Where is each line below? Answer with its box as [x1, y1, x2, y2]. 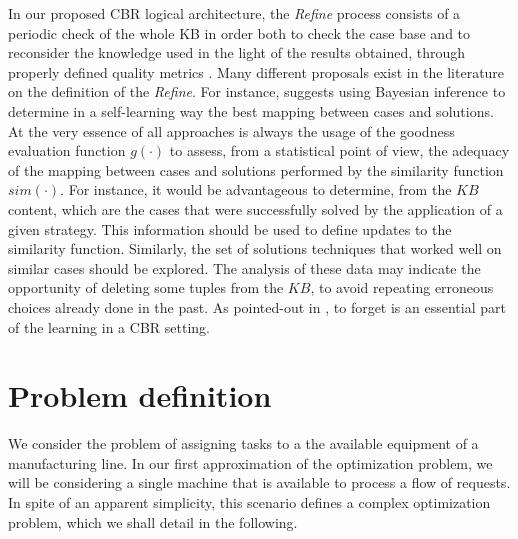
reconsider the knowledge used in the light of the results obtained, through [8, 42, 466, 63]
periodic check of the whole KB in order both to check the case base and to [8, 22, 471, 43]
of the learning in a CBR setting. [8, 316, 210, 337]
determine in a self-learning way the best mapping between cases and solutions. [8, 100, 494, 121]
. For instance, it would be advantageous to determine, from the [60, 179, 452, 200]
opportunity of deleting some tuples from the [8, 277, 284, 298]
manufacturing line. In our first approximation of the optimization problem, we [8, 452, 493, 473]
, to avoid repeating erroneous [310, 277, 494, 298]
